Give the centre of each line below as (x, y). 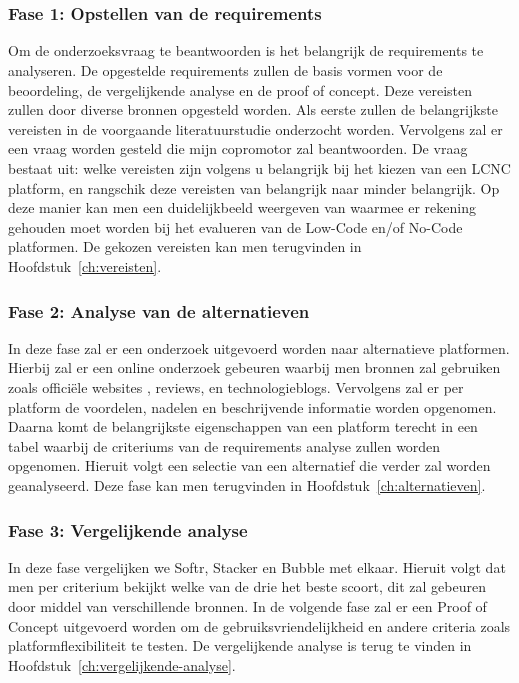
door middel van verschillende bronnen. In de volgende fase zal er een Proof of (247, 605)
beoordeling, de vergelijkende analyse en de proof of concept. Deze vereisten (240, 89)
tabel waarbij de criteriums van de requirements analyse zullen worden (224, 445)
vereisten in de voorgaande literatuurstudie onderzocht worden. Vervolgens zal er (255, 128)
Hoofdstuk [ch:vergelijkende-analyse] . (122, 664)
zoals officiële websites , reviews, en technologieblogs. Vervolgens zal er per (236, 387)
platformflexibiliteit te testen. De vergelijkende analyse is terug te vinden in (240, 645)
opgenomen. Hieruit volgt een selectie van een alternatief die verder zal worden (249, 465)
